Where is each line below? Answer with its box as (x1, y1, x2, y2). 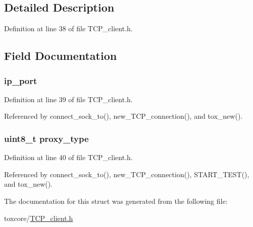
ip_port (4, 74, 37, 87)
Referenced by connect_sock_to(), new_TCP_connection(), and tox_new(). (4, 111, 243, 121)
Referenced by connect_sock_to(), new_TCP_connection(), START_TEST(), (4, 169, 249, 179)
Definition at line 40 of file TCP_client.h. (4, 152, 133, 163)
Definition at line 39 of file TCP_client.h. (4, 94, 133, 104)
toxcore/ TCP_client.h (4, 212, 73, 223)
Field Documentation (4, 48, 117, 63)
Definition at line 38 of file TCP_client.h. (4, 23, 133, 34)
